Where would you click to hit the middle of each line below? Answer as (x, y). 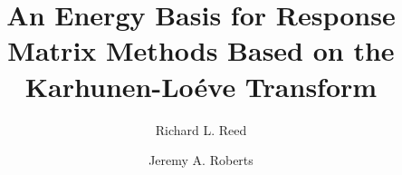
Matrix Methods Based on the (201, 50)
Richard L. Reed (201, 129)
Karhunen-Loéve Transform (201, 86)
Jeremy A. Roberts (201, 160)
